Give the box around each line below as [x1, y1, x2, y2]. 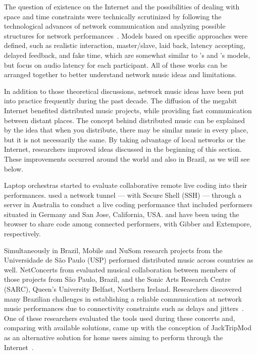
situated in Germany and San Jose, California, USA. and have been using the [4, 209, 239, 219]
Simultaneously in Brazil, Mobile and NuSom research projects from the [4, 245, 223, 255]
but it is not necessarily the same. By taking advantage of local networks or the [4, 134, 246, 144]
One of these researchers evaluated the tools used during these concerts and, [4, 312, 235, 323]
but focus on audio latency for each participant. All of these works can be [4, 59, 228, 70]
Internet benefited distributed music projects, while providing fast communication [4, 105, 252, 115]
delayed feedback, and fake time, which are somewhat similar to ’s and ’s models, [4, 49, 251, 60]
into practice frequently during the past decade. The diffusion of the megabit [4, 95, 237, 106]
